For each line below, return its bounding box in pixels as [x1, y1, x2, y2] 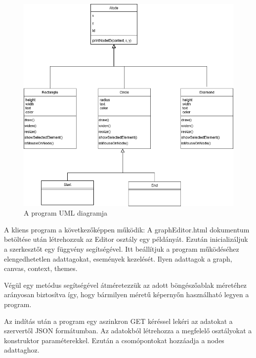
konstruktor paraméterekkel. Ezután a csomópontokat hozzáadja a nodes [4, 335, 224, 345]
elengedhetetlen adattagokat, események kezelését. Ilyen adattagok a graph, [4, 253, 232, 264]
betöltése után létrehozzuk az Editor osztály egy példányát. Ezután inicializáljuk [4, 234, 248, 244]
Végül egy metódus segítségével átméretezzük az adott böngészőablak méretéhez [4, 279, 247, 290]
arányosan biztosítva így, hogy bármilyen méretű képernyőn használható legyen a [4, 289, 249, 300]
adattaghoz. [4, 345, 40, 355]
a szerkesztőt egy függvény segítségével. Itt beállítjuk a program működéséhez [4, 244, 239, 254]
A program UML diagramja [24, 208, 108, 218]
